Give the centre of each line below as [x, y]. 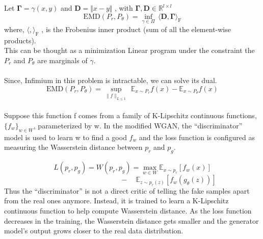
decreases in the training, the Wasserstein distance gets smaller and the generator [131, 220]
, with [124, 8]
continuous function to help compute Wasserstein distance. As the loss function [128, 210]
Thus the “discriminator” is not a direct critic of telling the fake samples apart [127, 190]
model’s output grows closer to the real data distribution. [94, 231]
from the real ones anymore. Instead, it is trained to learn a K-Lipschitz [116, 201]
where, [14, 29]
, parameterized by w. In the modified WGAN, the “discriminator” [138, 125]
